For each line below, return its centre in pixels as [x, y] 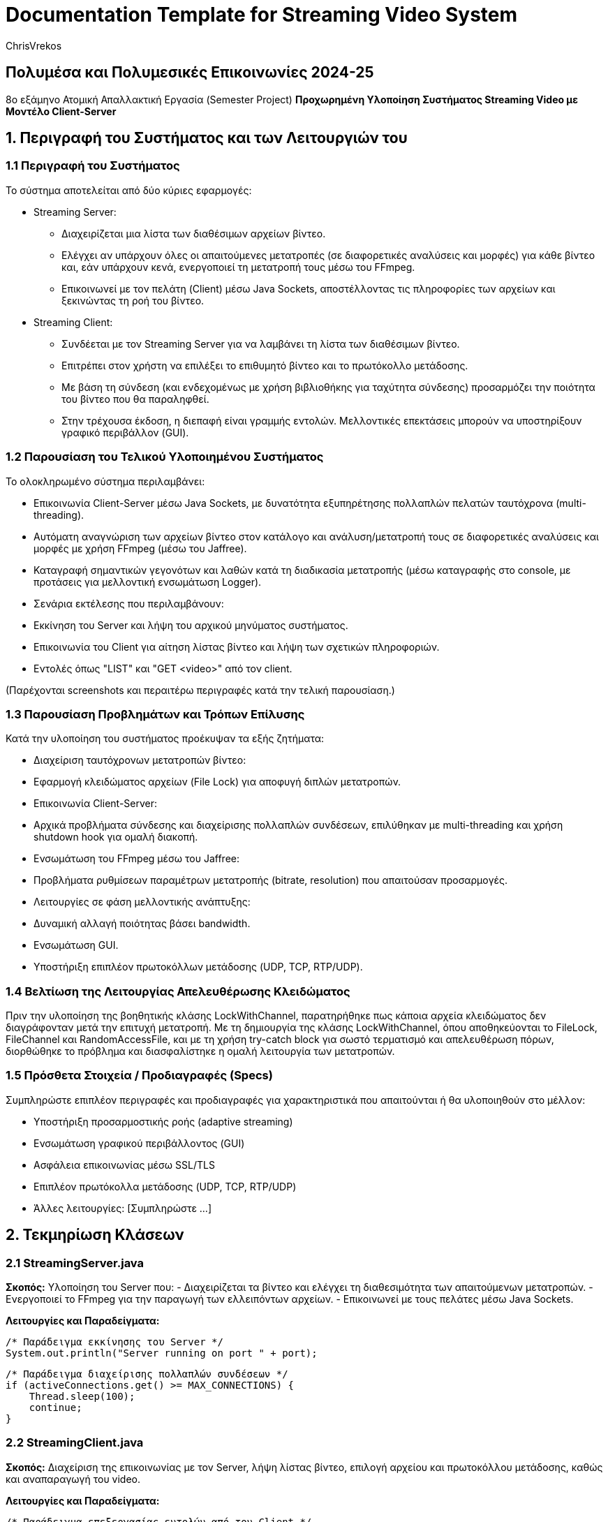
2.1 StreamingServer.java [75, 1263]
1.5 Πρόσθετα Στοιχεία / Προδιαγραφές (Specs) [139, 1076]
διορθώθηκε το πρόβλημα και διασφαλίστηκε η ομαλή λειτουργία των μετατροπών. [200, 1051]
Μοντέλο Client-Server [61, 111]
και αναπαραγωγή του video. [73, 1479]
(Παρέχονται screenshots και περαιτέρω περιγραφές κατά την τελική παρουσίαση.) [200, 690]
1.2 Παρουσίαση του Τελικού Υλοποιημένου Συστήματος [165, 457]
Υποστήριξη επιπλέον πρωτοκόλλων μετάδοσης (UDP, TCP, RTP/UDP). [198, 967]
